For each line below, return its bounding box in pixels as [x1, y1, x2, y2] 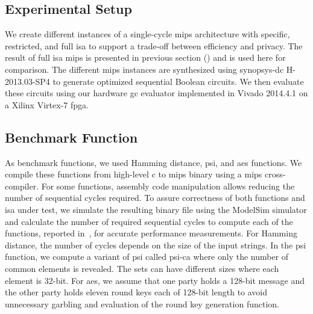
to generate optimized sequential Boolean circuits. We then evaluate [52, 75, 304, 87]
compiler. [5, 179, 39, 192]
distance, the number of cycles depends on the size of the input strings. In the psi [5, 238, 306, 251]
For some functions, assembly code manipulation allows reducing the [41, 179, 295, 192]
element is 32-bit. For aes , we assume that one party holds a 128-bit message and [5, 274, 305, 286]
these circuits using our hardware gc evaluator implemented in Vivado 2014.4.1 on [5, 87, 308, 99]
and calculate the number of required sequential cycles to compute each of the [5, 215, 293, 227]
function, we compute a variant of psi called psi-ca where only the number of [5, 250, 289, 263]
